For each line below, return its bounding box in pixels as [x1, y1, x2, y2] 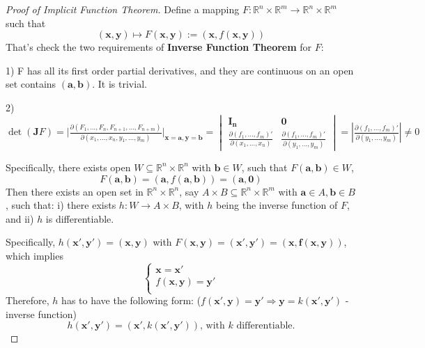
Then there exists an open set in [6, 184, 144, 198]
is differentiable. [45, 211, 114, 226]
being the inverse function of [215, 198, 338, 212]
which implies [6, 248, 63, 262]
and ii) [6, 211, 34, 226]
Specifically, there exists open [6, 159, 131, 174]
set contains [6, 77, 56, 91]
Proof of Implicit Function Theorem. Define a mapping [6, 2, 240, 16]
